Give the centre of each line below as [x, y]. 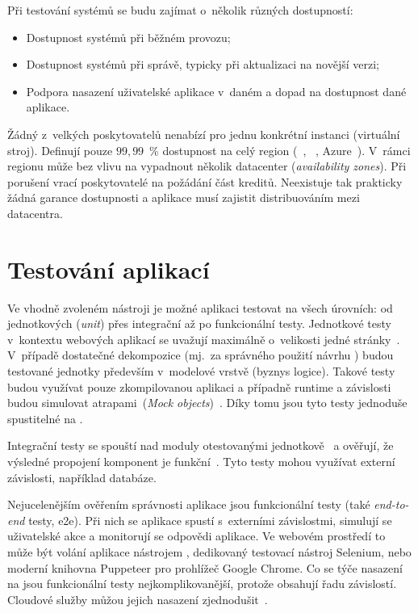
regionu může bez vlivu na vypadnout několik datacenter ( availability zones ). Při [207, 166]
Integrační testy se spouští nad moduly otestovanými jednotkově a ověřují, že [201, 445]
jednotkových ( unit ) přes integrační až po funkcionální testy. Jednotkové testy [199, 323]
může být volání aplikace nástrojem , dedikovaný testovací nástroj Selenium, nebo [209, 551]
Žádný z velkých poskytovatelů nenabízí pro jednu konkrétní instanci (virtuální [204, 134]
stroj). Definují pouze [60, 150]
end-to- [391, 504]
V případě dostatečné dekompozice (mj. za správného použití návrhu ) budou [201, 355]
